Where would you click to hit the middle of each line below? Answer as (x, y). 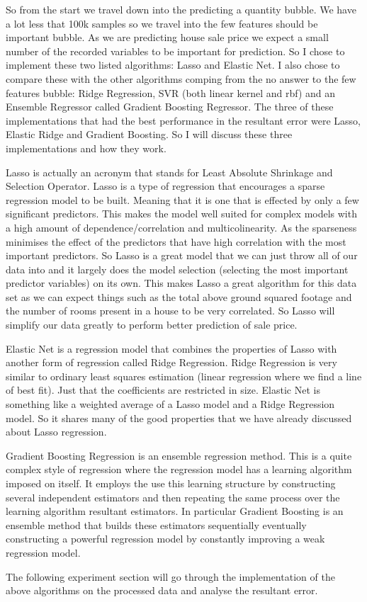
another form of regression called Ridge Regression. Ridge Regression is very (171, 362)
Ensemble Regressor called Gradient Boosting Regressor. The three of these (170, 107)
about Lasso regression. (56, 432)
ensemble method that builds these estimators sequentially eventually (156, 524)
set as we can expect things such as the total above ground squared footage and (179, 296)
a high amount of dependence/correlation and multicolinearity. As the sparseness (181, 227)
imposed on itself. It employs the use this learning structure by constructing (171, 483)
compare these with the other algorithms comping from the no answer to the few (181, 78)
